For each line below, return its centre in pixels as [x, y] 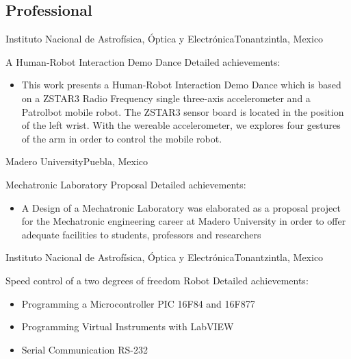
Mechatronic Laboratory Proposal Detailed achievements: [126, 184]
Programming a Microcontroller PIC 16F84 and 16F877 [138, 303]
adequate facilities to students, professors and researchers [141, 234]
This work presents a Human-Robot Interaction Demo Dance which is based [181, 85]
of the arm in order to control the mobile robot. [122, 138]
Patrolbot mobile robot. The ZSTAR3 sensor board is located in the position [183, 111]
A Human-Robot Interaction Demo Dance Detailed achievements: [143, 61]
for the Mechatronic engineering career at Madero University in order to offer [184, 221]
